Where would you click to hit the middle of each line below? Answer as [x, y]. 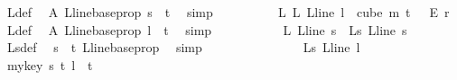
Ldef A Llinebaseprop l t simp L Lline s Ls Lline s [207, 29]
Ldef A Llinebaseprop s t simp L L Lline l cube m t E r [228, 12]
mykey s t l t [50, 64]
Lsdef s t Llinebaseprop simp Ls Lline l [183, 47]
